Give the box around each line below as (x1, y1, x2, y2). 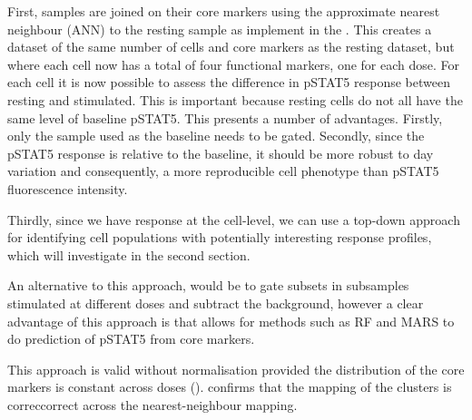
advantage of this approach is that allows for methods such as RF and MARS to (7, 311, 455, 330)
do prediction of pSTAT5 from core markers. (7, 329, 255, 348)
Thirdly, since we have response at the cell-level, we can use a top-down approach (7, 210, 460, 229)
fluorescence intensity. (7, 179, 128, 198)
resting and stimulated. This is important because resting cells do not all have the (7, 90, 463, 109)
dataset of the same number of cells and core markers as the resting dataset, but (7, 37, 455, 56)
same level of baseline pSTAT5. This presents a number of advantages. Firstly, (7, 108, 443, 127)
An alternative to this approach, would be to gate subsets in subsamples (7, 276, 409, 295)
